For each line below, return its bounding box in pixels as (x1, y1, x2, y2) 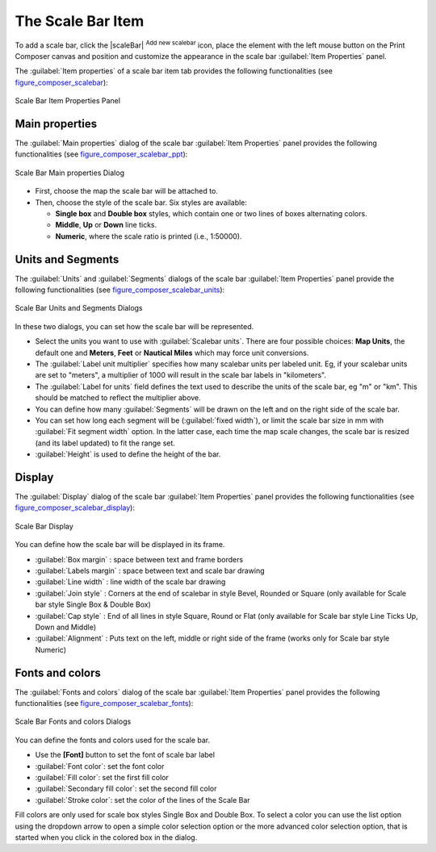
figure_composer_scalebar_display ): (15, 503, 135, 512)
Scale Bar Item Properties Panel (15, 96, 121, 106)
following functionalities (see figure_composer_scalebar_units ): (15, 285, 225, 294)
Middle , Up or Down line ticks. (55, 220, 157, 230)
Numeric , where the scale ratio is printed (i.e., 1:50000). (55, 231, 242, 241)
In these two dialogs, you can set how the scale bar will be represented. (15, 321, 254, 331)
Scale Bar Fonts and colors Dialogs (15, 716, 132, 726)
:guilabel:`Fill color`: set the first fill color (35, 772, 170, 782)
